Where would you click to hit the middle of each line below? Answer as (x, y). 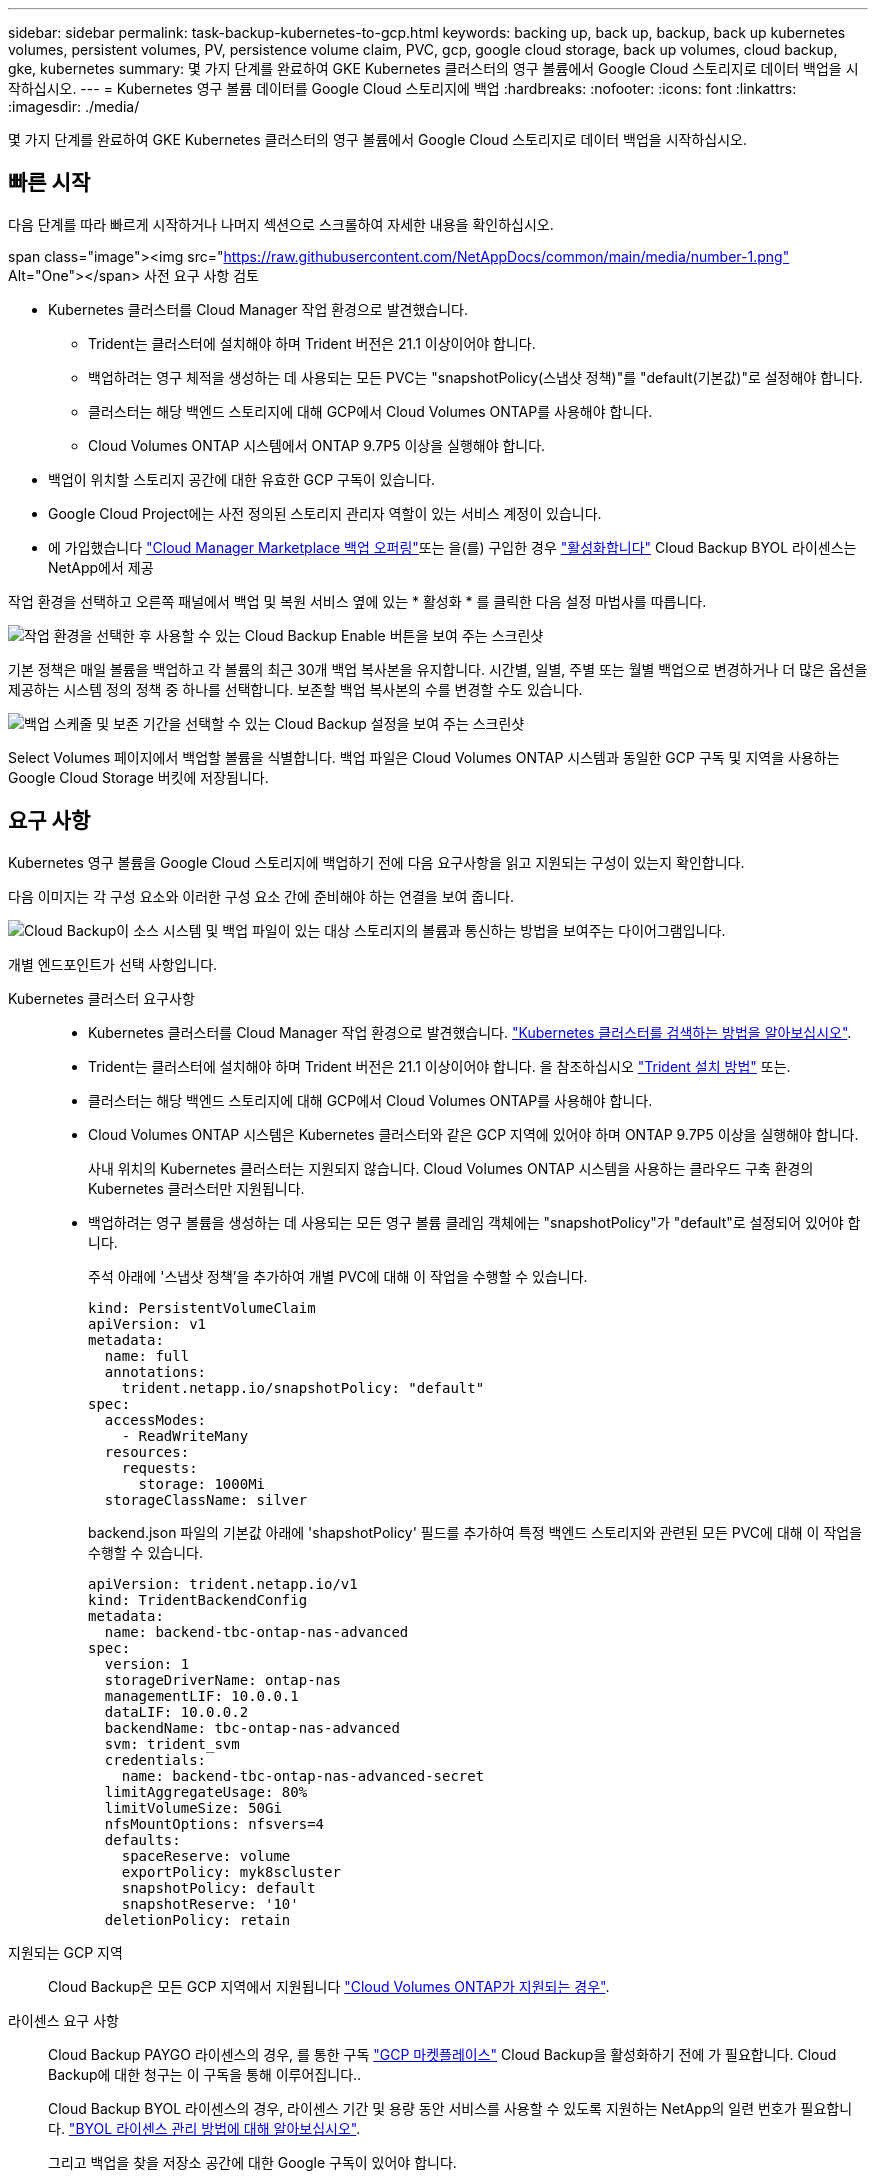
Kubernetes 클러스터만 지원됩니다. (196, 1188)
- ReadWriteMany (185, 1435)
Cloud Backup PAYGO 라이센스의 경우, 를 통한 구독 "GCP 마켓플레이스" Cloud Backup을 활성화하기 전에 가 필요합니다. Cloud (442, 2054)
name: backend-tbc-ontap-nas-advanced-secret (303, 1775)
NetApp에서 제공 (101, 567)
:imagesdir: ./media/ (74, 106)
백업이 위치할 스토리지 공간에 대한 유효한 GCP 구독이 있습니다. (242, 479)
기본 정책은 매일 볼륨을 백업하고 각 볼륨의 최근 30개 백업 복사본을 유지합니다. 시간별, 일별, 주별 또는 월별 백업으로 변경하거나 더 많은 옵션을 (438, 669)
